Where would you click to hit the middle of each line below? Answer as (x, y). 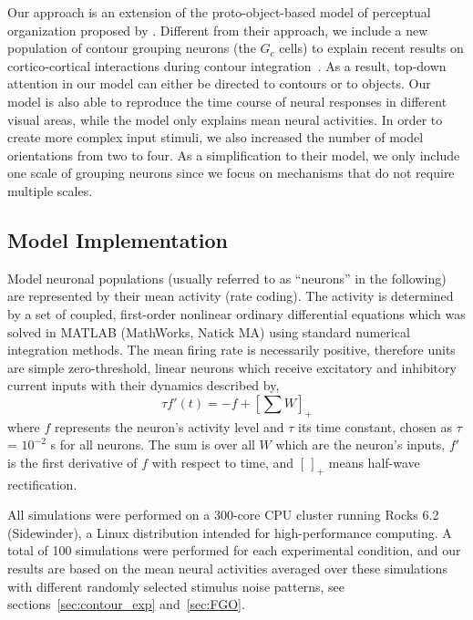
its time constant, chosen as (375, 426)
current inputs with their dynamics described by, (144, 385)
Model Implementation (118, 239)
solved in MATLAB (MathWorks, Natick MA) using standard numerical (209, 331)
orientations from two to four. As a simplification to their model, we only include (234, 155)
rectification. (42, 484)
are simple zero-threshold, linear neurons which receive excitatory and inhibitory (232, 367)
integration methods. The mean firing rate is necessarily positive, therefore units (231, 350)
